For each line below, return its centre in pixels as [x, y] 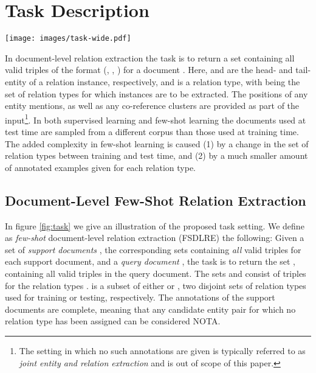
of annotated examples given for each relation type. [100, 167]
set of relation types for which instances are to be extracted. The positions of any [156, 93]
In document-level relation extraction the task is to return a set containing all [150, 58]
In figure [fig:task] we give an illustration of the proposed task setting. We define [155, 225]
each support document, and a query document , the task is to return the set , [150, 261]
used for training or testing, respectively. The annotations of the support [140, 297]
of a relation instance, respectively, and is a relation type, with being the [165, 81]
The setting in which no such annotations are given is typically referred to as [162, 350]
